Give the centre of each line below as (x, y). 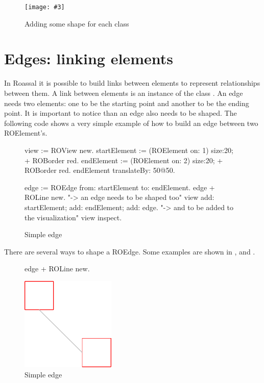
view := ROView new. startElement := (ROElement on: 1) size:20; (129, 150)
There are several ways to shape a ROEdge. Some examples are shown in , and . (130, 251)
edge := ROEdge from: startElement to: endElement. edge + (120, 187)
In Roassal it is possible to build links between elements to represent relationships (132, 83)
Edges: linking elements (89, 58)
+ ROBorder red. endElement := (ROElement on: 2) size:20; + (124, 160)
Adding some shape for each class (77, 23)
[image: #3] (45, 7)
